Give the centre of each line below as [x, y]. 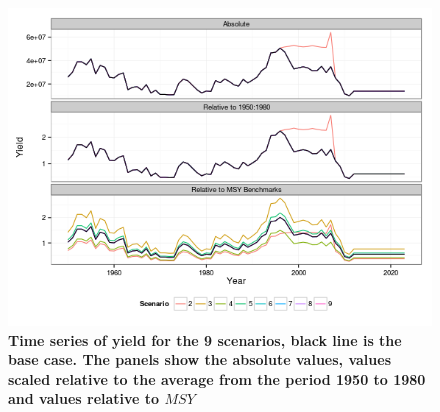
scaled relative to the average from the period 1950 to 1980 [217, 378]
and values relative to [84, 398]
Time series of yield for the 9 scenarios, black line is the [205, 339]
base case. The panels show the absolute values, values [199, 359]
